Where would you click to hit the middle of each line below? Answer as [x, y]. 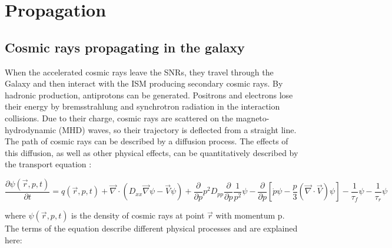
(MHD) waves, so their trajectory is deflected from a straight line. [177, 129]
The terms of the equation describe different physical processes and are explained [151, 228]
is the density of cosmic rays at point [138, 215]
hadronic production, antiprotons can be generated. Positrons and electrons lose [149, 95]
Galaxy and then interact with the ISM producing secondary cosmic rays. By [144, 83]
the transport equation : [48, 164]
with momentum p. [250, 215]
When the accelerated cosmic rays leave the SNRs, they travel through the [139, 72]
